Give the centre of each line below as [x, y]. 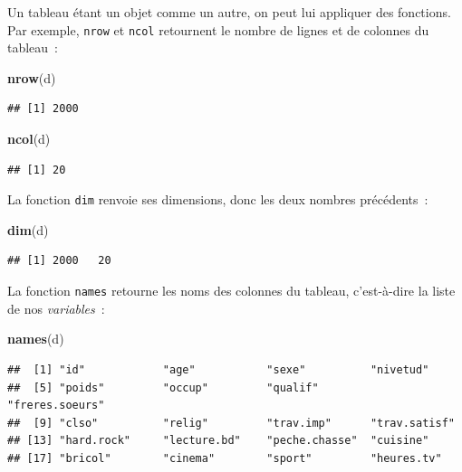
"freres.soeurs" [56, 406]
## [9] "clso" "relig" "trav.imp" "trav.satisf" [231, 423]
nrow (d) [32, 77]
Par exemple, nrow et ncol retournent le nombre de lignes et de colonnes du [218, 29]
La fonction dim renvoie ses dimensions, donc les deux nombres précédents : [218, 199]
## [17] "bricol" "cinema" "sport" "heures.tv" [225, 458]
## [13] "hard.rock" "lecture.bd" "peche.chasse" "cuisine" [218, 441]
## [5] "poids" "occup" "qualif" [163, 387]
